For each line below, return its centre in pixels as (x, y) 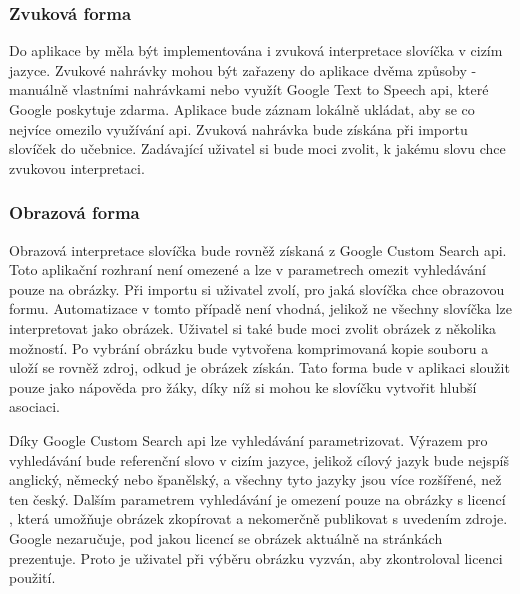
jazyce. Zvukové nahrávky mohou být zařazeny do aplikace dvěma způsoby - (243, 69)
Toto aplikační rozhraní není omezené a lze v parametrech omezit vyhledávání (247, 269)
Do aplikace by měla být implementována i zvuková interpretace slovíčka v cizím (256, 50)
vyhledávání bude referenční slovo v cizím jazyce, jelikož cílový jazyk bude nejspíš (259, 459)
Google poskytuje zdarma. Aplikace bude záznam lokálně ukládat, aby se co (242, 109)
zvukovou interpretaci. (77, 167)
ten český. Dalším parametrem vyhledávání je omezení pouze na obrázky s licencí (257, 498)
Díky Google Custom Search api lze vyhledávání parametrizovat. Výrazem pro (248, 439)
